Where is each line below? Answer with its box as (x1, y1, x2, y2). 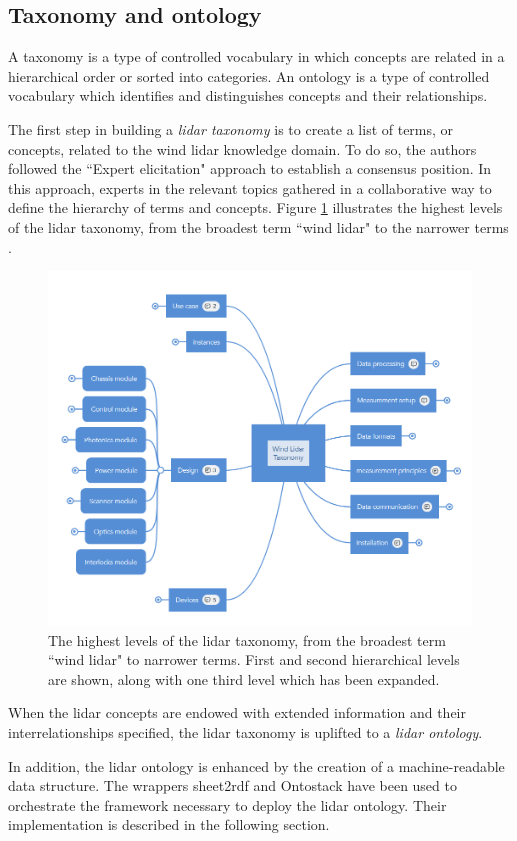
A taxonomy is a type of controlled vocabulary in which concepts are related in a (8, 46, 505, 67)
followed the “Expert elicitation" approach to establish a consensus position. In (8, 158, 492, 179)
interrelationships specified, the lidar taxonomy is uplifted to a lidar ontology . (8, 721, 483, 742)
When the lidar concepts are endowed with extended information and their (8, 702, 466, 723)
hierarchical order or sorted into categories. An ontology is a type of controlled (8, 65, 490, 86)
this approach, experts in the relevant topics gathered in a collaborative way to (8, 177, 492, 198)
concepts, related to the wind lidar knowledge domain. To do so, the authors (8, 138, 477, 159)
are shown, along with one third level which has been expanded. (48, 668, 440, 689)
